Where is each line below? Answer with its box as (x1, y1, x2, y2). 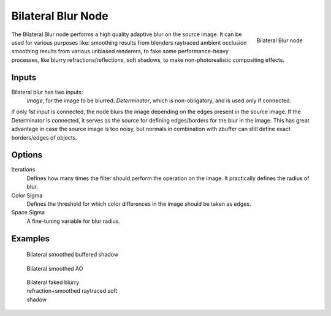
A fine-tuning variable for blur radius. (26, 217, 121, 225)
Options (11, 150, 43, 160)
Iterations (11, 166, 36, 173)
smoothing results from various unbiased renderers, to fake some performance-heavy (11, 48, 229, 55)
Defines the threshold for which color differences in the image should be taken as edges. (26, 200, 251, 208)
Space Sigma (11, 209, 45, 216)
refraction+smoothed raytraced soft (26, 287, 118, 295)
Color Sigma (11, 192, 43, 199)
